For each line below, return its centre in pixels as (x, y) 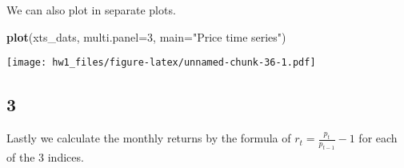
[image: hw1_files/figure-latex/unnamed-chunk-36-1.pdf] (161, 63)
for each (378, 138)
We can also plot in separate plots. (91, 10)
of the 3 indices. (45, 156)
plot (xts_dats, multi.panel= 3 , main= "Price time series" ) (146, 36)
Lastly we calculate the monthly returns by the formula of (149, 138)
